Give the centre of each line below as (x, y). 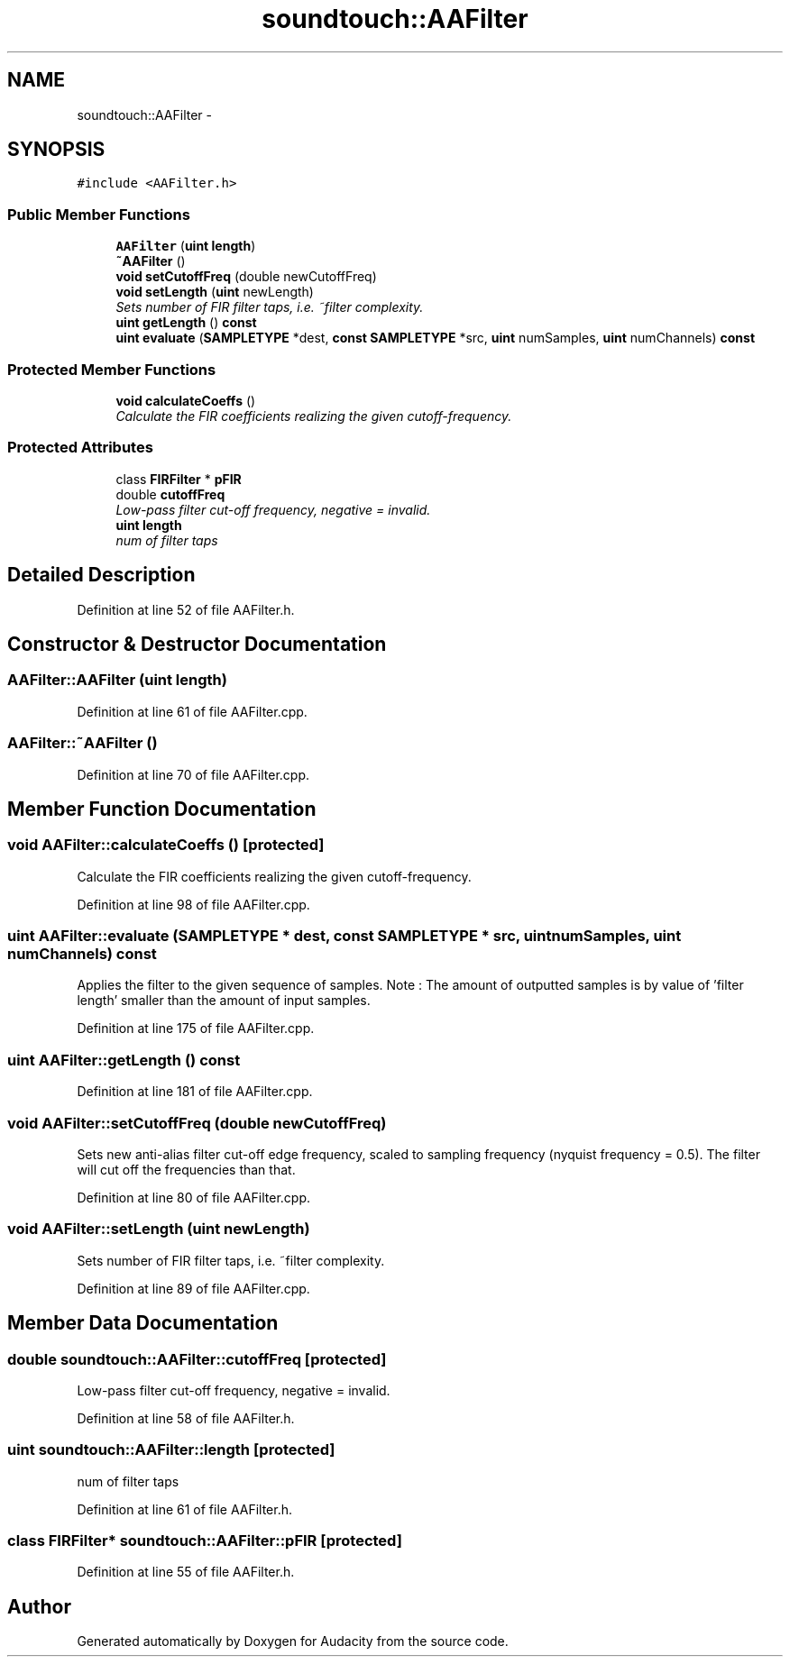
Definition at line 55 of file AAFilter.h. (186, 1572)
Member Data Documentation (143, 1323)
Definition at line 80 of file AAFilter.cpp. (193, 1197)
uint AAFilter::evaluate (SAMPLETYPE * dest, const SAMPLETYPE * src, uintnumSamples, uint (344, 936)
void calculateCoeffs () (186, 400)
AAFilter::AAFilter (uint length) (117, 680)
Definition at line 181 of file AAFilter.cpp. (195, 1092)
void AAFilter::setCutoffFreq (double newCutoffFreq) (197, 1123)
